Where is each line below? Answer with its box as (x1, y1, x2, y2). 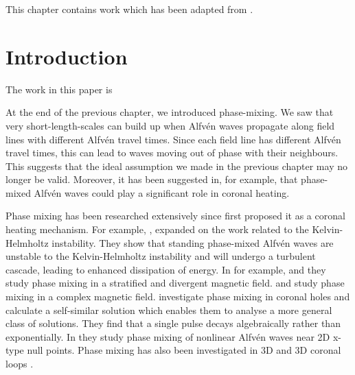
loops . (5, 356, 34, 370)
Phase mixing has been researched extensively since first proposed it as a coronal (5, 208, 345, 223)
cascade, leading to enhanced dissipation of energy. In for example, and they (5, 262, 326, 276)
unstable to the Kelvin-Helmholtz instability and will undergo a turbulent (5, 249, 316, 263)
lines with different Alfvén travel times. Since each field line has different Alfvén (5, 132, 341, 146)
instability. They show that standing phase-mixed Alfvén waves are (51, 235, 334, 250)
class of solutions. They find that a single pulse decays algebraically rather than (5, 316, 341, 330)
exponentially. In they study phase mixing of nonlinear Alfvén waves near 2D (5, 329, 330, 343)
